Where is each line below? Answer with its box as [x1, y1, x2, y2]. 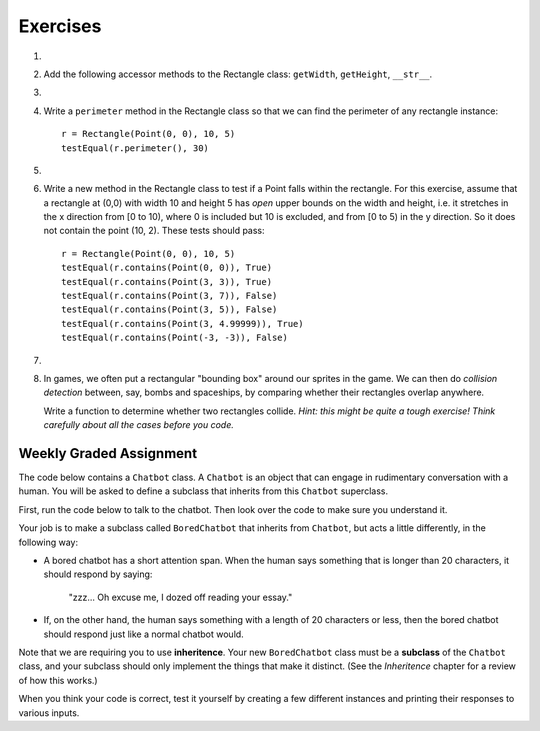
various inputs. [18, 706, 80, 719]
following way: [18, 536, 79, 548]
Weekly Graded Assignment [18, 445, 198, 462]
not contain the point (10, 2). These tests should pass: [43, 225, 265, 237]
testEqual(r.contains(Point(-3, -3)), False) [61, 332, 289, 344]
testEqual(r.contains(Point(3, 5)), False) [61, 304, 278, 315]
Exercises [18, 15, 102, 37]
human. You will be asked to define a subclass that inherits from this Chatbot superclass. [18, 485, 389, 497]
